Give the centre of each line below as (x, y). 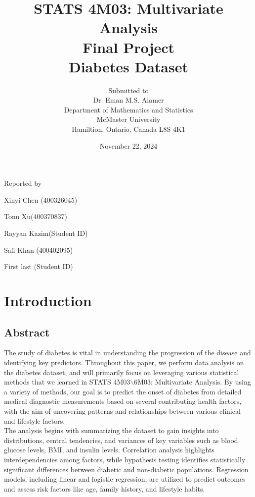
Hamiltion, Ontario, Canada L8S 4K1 (128, 129)
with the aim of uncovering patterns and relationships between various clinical (122, 411)
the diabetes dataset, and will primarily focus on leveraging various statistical (122, 372)
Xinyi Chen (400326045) (41, 199)
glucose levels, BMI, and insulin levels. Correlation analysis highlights (109, 450)
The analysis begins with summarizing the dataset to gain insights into (111, 430)
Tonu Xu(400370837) (36, 216)
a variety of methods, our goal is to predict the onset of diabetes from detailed (123, 391)
